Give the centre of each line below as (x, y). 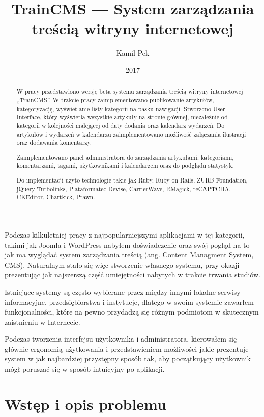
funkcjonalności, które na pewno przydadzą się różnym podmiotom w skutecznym (132, 312)
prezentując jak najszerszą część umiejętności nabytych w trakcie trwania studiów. (133, 275)
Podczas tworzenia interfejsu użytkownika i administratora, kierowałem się (121, 339)
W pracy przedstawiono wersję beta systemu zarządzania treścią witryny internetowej (130, 92)
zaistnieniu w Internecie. (42, 321)
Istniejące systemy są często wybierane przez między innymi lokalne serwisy (123, 291)
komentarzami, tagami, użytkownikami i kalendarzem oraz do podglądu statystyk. (125, 165)
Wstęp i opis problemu (85, 403)
